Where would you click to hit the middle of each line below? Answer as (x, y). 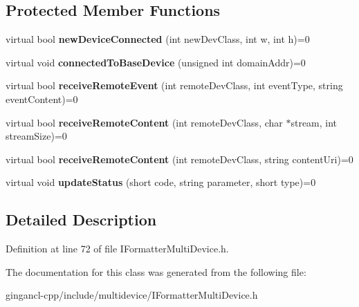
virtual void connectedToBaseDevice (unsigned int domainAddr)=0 (156, 62)
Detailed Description (81, 220)
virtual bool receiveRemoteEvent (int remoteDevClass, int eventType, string (174, 85)
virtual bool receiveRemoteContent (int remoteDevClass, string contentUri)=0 (179, 159)
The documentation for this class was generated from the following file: (156, 271)
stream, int (314, 122)
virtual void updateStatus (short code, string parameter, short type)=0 (161, 182)
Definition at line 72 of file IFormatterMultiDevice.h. (117, 249)
